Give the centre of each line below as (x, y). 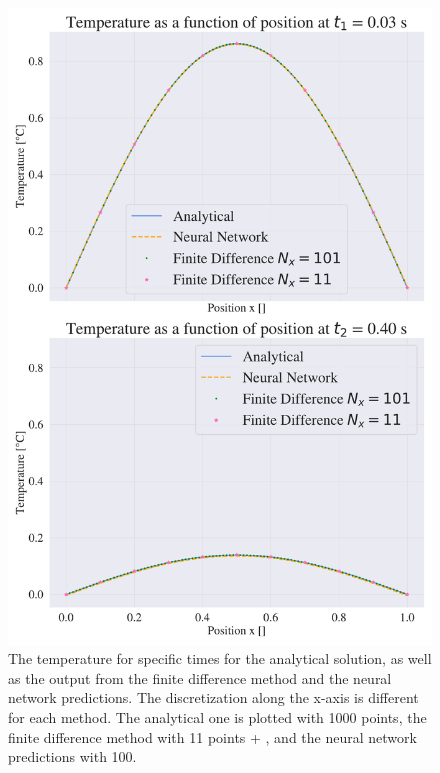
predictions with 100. (72, 756)
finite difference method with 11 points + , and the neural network (212, 736)
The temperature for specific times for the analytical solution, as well (220, 658)
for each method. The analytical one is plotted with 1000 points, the (217, 716)
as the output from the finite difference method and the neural (200, 677)
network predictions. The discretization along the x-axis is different (213, 697)
